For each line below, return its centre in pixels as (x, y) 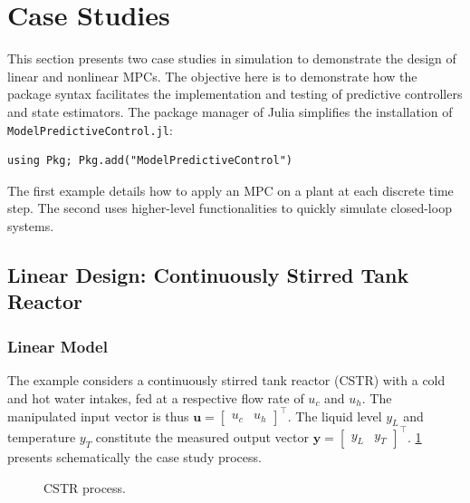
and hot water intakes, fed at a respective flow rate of (156, 397)
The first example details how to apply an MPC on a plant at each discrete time (230, 190)
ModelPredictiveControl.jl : (90, 129)
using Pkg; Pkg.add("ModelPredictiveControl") (150, 161)
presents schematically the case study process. (134, 456)
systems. (31, 225)
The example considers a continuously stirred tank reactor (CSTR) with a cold (226, 379)
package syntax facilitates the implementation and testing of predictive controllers (235, 94)
